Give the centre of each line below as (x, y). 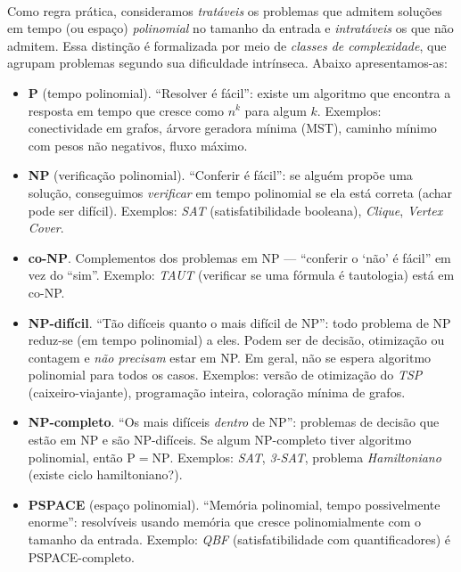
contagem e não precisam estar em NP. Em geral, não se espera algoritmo (230, 357)
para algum (276, 110)
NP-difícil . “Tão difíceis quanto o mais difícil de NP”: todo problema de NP (239, 322)
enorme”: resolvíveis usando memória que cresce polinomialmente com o (225, 522)
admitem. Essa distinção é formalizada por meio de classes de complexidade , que (227, 45)
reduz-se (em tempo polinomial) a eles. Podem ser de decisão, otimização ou (236, 340)
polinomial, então (75, 457)
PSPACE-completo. (82, 556)
